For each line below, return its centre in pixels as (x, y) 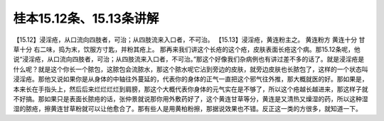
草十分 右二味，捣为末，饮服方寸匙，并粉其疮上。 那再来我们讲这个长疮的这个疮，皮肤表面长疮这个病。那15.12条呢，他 (187, 49)
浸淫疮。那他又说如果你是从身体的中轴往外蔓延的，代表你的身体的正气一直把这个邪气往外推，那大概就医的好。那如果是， (191, 79)
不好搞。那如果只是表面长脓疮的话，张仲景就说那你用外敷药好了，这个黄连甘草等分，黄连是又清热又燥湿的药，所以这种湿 (191, 98)
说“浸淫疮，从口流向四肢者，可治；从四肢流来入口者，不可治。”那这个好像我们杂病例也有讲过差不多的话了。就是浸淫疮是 (189, 59)
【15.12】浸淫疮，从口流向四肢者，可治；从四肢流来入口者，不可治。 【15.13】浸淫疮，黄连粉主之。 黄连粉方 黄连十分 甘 (189, 40)
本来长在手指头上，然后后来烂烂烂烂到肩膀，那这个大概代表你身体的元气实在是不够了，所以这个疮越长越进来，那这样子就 (191, 89)
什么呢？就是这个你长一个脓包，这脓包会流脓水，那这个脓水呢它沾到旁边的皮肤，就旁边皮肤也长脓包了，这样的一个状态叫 (191, 69)
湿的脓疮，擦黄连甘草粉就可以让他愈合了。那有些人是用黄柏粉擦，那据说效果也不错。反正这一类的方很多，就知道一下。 (187, 109)
